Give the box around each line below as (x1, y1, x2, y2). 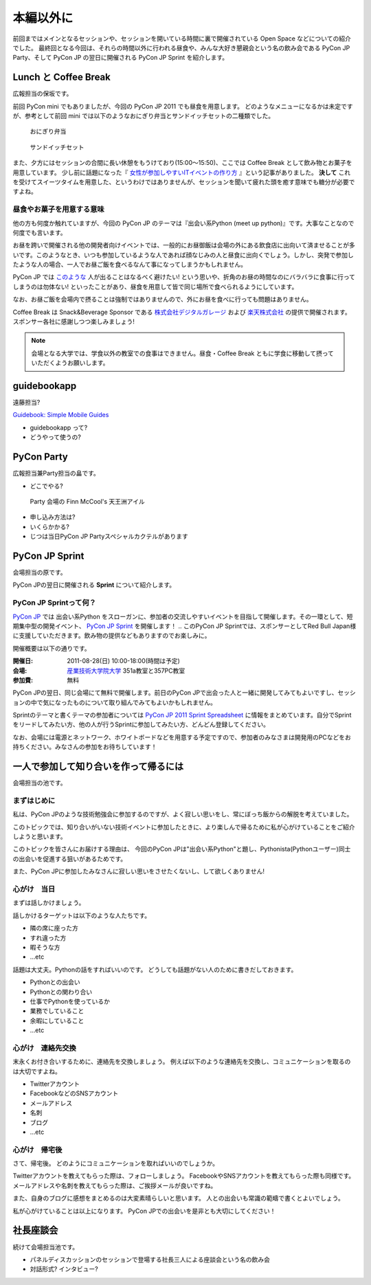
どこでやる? (30, 482, 63, 490)
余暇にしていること (30, 1016, 85, 1025)
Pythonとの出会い (30, 978, 80, 986)
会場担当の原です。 (12, 568, 67, 577)
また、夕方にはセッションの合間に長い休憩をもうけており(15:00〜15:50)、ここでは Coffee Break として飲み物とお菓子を (12, 159, 353, 167)
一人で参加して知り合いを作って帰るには (12, 761, 184, 772)
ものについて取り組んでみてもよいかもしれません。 (72, 698, 216, 706)
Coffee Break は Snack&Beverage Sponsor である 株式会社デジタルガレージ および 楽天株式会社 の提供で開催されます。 (12, 308, 352, 316)
